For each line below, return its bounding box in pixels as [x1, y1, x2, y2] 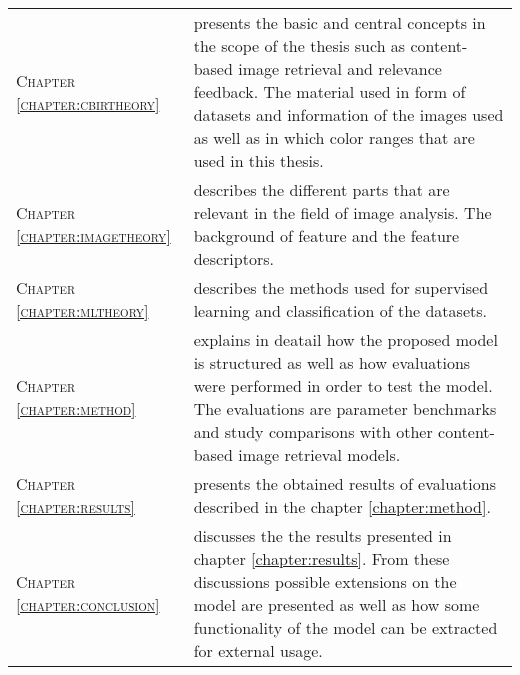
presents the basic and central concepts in [193, 11, 486, 34]
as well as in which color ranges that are [193, 126, 475, 149]
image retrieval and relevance [238, 57, 442, 80]
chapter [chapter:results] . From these [193, 547, 450, 570]
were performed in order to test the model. [193, 374, 493, 397]
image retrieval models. [238, 443, 401, 466]
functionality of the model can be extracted [193, 616, 498, 639]
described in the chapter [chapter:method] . [193, 495, 491, 518]
